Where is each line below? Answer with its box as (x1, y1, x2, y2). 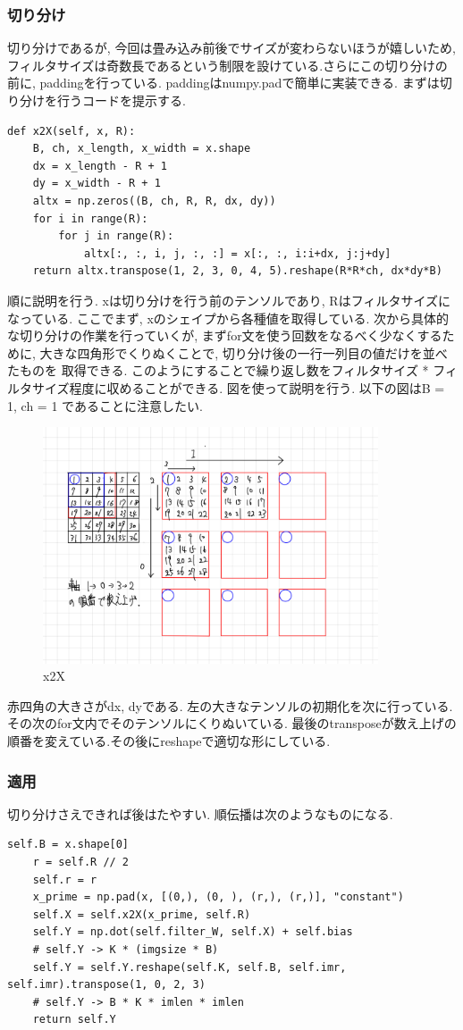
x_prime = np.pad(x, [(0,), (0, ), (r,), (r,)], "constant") (32, 891, 404, 904)
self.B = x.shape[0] (7, 838, 130, 851)
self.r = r (32, 873, 97, 886)
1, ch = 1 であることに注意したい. (7, 396, 203, 415)
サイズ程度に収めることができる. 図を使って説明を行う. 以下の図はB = (31, 378, 445, 397)
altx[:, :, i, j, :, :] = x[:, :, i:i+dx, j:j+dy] (83, 247, 391, 260)
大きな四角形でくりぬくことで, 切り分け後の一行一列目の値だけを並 (39, 343, 435, 362)
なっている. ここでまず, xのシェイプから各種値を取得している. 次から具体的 (7, 308, 449, 327)
